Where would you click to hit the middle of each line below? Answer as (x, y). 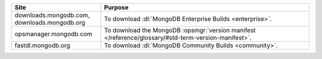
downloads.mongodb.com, (52, 15)
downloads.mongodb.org (50, 22)
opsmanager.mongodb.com (53, 34)
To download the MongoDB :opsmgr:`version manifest (180, 30)
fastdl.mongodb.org (43, 45)
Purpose (116, 7)
